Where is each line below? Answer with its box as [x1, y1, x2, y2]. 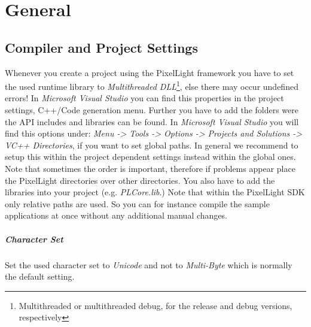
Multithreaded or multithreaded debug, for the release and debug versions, [19, 299, 292, 311]
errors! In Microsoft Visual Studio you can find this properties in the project [5, 92, 284, 104]
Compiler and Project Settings [5, 38, 198, 56]
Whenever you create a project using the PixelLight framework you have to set [5, 66, 294, 78]
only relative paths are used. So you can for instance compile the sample [5, 197, 270, 210]
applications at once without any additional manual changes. [5, 209, 227, 222]
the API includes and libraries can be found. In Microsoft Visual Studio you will [5, 115, 299, 128]
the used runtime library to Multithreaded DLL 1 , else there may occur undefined [5, 78, 298, 92]
